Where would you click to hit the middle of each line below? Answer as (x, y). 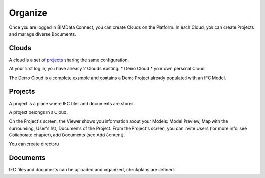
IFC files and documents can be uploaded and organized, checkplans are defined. (92, 170)
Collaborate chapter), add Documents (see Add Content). (67, 135)
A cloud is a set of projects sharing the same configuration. (69, 60)
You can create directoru (34, 144)
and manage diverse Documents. (42, 34)
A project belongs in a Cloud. (39, 112)
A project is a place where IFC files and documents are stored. (72, 103)
